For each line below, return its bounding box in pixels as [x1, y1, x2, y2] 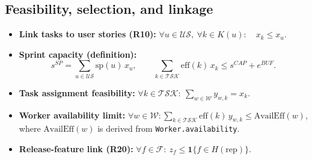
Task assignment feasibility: [19, 86, 135, 99]
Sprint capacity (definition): [19, 48, 137, 60]
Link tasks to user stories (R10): [19, 28, 156, 40]
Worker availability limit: [19, 108, 126, 121]
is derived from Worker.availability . [97, 122, 240, 135]
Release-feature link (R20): [19, 142, 133, 155]
